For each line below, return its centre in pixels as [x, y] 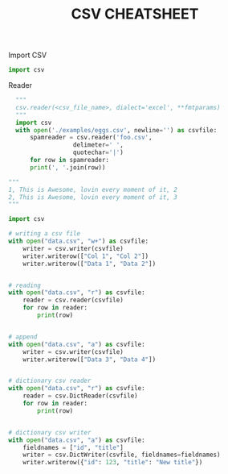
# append [23, 337]
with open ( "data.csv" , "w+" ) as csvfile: [79, 241]
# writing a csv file [45, 234]
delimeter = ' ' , [98, 145]
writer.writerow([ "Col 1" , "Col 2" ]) [86, 256]
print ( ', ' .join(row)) [67, 167]
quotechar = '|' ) [98, 153]
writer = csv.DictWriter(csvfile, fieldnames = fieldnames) [122, 455]
